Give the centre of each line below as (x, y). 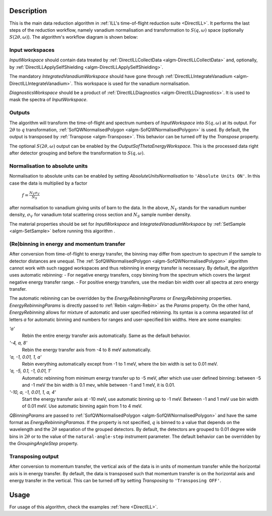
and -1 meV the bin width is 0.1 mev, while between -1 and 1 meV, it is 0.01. (99, 385)
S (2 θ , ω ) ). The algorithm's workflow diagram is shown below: (74, 37)
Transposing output (34, 457)
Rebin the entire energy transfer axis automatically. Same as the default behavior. (106, 336)
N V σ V (35, 193)
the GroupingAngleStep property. (44, 444)
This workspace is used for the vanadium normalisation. (132, 83)
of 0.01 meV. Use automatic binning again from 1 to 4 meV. (82, 406)
